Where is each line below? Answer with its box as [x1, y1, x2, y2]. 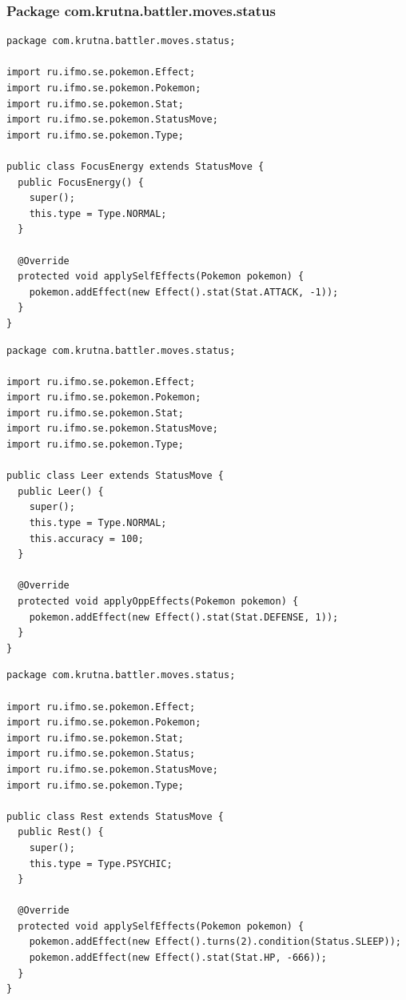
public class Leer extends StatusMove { [6, 470, 225, 482]
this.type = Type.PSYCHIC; [29, 857, 173, 869]
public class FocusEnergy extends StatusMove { [6, 160, 265, 172]
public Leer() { [18, 485, 104, 497]
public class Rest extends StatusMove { [6, 810, 225, 822]
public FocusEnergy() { [18, 176, 144, 188]
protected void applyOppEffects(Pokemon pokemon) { [18, 596, 299, 607]
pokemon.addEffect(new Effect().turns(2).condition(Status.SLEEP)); [29, 936, 401, 948]
